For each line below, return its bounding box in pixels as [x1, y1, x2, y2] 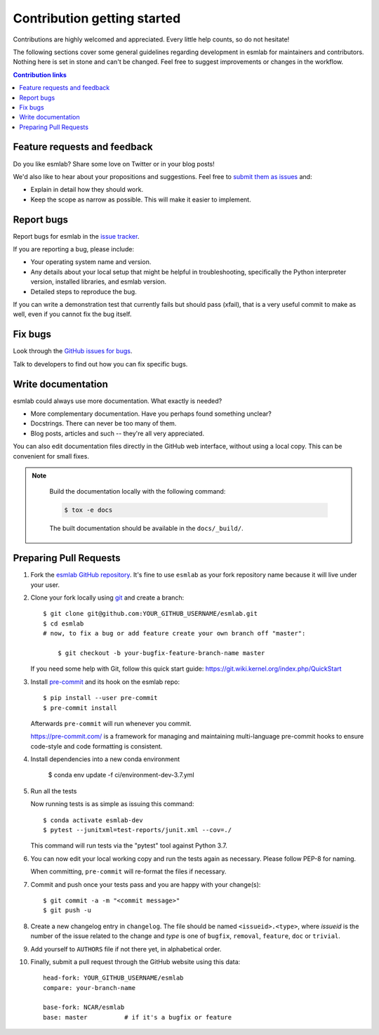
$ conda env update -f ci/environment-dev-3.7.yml [48, 771, 194, 779]
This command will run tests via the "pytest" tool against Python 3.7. [30, 841, 227, 850]
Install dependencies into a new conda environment [30, 755, 180, 763]
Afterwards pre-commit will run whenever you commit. [30, 719, 192, 727]
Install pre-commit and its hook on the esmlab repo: [30, 678, 180, 686]
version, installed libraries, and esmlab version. [30, 277, 166, 286]
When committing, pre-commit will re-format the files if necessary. [30, 867, 227, 876]
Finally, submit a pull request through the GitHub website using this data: [30, 957, 241, 965]
